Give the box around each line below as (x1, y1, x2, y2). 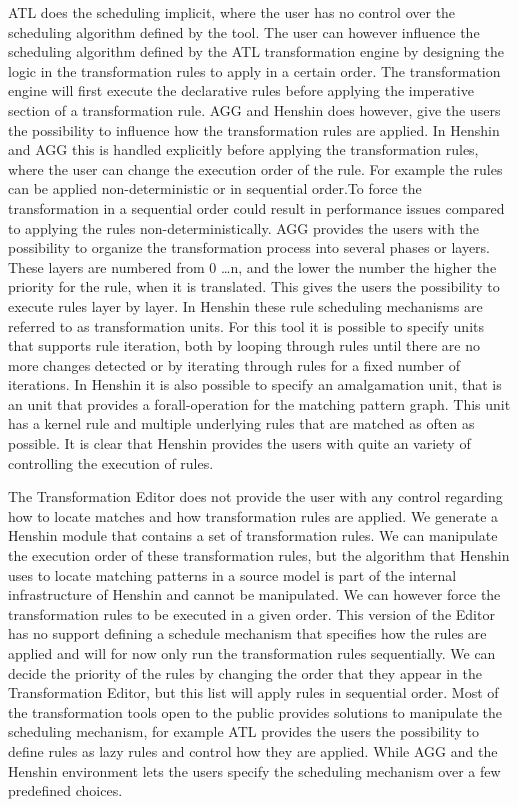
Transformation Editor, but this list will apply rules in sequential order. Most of (8, 682, 499, 703)
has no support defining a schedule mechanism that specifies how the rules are (8, 623, 487, 644)
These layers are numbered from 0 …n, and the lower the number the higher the (8, 256, 497, 277)
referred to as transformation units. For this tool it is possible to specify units (8, 315, 484, 336)
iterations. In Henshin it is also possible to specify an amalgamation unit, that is (8, 374, 502, 395)
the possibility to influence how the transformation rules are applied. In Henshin (8, 119, 500, 140)
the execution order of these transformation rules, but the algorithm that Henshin (8, 545, 510, 566)
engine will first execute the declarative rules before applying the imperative (8, 80, 474, 101)
